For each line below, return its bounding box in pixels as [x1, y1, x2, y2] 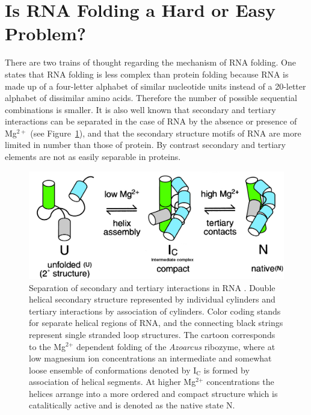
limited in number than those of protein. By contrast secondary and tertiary [5, 138, 286, 151]
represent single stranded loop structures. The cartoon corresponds [29, 328, 276, 340]
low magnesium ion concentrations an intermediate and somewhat [29, 352, 272, 364]
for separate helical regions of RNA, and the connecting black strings [29, 316, 283, 329]
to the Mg [29, 340, 66, 352]
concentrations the [206, 375, 274, 388]
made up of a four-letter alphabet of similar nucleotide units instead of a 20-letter [5, 79, 306, 92]
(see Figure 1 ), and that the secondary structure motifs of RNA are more [30, 126, 301, 139]
